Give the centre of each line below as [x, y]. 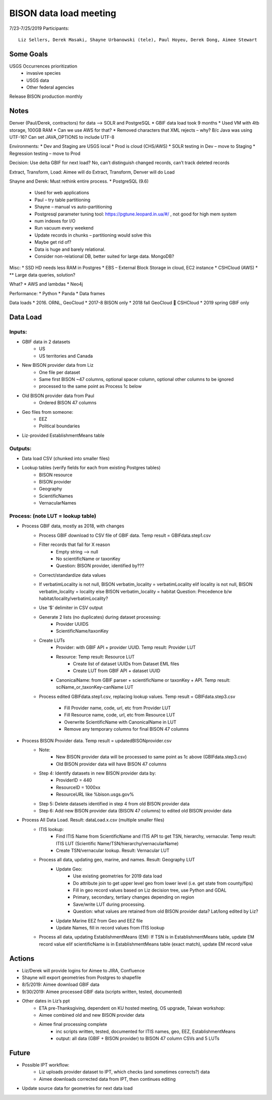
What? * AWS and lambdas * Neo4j [46, 284]
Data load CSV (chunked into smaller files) [66, 458]
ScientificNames [56, 496]
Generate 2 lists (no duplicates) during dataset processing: [100, 617]
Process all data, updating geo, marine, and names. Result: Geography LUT [117, 860]
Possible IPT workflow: [46, 1065]
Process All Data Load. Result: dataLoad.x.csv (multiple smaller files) [93, 820]
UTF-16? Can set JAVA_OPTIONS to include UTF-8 [62, 137]
